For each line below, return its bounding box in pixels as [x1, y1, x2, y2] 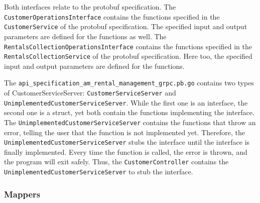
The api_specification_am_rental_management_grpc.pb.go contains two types [4, 77, 254, 88]
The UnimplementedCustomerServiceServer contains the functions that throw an [4, 117, 256, 127]
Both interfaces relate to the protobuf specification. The [4, 2, 176, 12]
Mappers [4, 187, 41, 200]
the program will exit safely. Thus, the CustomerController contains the [4, 156, 229, 167]
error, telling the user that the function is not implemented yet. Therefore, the [4, 127, 245, 137]
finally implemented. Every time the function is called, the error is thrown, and [4, 146, 247, 157]
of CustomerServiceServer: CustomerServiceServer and [4, 87, 176, 98]
